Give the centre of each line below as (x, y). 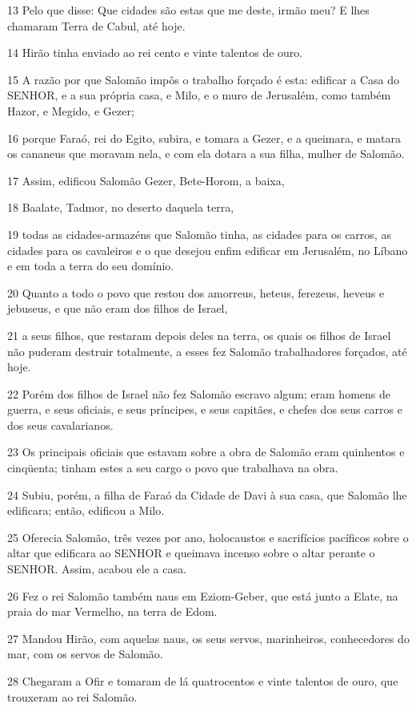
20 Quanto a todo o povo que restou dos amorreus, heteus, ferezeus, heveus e (196, 292)
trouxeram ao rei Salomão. (72, 696)
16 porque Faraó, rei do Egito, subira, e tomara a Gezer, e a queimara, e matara (204, 138)
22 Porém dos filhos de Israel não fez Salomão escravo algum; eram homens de (199, 393)
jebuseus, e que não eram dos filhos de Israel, (118, 308)
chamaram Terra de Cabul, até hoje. (96, 25)
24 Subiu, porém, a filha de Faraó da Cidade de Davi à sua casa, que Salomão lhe (207, 494)
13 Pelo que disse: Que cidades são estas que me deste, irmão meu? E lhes (188, 10)
